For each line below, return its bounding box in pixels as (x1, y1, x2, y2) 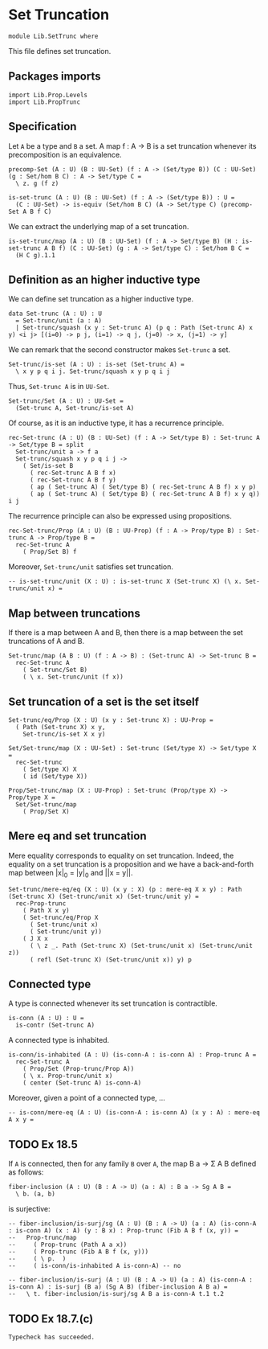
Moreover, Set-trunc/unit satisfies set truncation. (8, 562, 174, 572)
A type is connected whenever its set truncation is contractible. (8, 998, 218, 1008)
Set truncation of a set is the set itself (8, 695, 199, 708)
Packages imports (8, 70, 102, 84)
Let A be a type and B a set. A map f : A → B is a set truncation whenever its (8, 141, 257, 150)
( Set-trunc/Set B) (22, 666, 88, 674)
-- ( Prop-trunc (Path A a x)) (8, 1240, 128, 1249)
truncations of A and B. (8, 637, 85, 646)
